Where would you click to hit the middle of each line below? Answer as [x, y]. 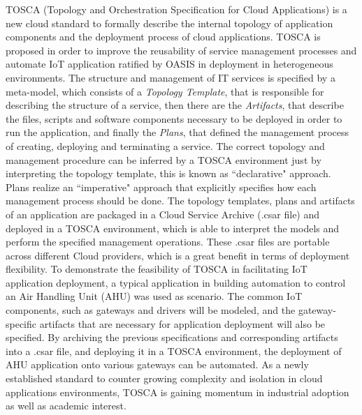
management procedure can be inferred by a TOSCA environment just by [164, 159]
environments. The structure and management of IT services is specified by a [171, 77]
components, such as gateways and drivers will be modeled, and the [151, 310]
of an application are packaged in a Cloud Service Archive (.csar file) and [163, 214]
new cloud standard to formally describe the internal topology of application [169, 23]
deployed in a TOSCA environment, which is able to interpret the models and [173, 228]
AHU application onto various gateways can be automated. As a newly [157, 364]
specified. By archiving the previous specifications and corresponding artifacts [172, 337]
